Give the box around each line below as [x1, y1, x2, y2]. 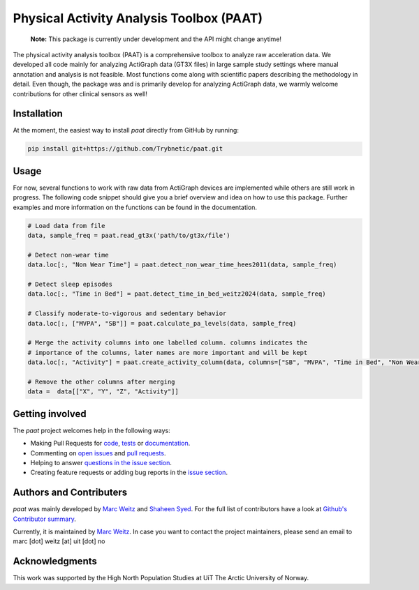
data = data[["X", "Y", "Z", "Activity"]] [27, 388, 179, 395]
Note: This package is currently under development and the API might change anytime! [30, 35, 282, 43]
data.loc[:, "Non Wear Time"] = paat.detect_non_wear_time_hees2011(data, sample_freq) [27, 261, 337, 268]
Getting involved [13, 408, 87, 420]
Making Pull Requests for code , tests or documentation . [30, 439, 191, 448]
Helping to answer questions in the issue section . [30, 458, 172, 467]
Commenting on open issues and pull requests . [30, 448, 166, 457]
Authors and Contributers [13, 487, 128, 499]
